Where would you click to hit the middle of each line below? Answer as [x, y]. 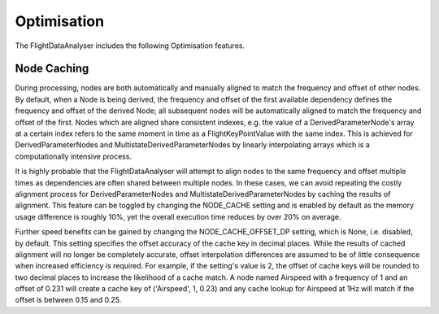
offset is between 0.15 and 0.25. [68, 300]
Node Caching [52, 69]
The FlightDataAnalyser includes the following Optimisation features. [130, 46]
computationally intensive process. [74, 156]
